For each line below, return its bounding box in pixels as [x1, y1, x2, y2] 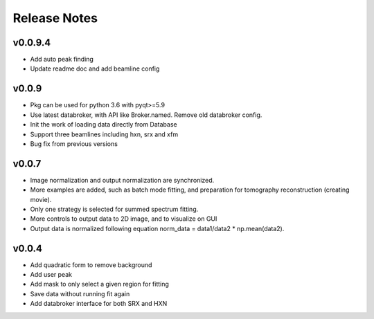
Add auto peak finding [30, 55, 93, 64]
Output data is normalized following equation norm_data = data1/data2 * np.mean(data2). [30, 224, 285, 233]
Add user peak [30, 271, 73, 279]
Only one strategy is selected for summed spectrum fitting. [30, 205, 199, 213]
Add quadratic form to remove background [30, 260, 152, 269]
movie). [30, 195, 52, 203]
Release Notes [12, 10, 98, 26]
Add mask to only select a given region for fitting [30, 280, 170, 289]
